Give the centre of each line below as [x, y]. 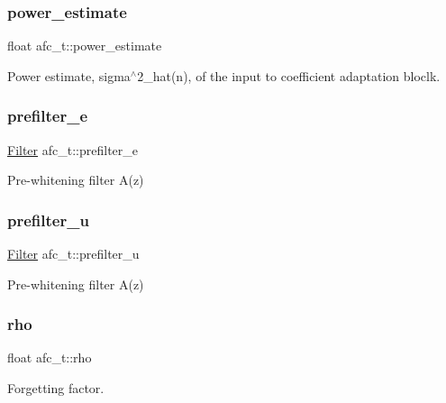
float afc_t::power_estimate [85, 46]
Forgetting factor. [56, 388]
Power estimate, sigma [69, 75]
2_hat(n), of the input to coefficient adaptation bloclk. [289, 75]
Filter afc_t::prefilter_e [73, 149]
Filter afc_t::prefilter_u [73, 254]
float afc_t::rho [50, 357]
